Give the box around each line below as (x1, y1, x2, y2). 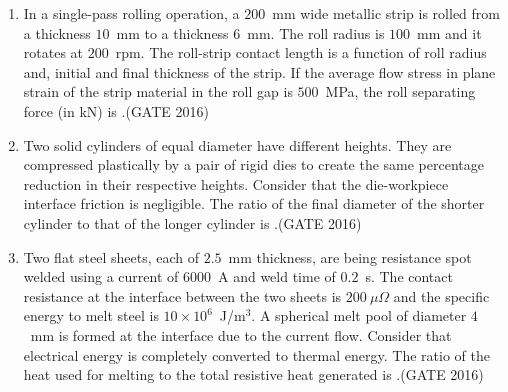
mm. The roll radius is (247, 22, 385, 43)
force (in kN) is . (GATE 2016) (23, 100, 209, 121)
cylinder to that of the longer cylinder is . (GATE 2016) (23, 212, 362, 233)
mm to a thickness (116, 22, 229, 43)
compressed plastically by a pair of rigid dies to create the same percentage (23, 154, 484, 175)
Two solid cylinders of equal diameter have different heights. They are (23, 134, 452, 155)
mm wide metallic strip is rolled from (272, 3, 500, 23)
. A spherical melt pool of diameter (251, 305, 467, 326)
